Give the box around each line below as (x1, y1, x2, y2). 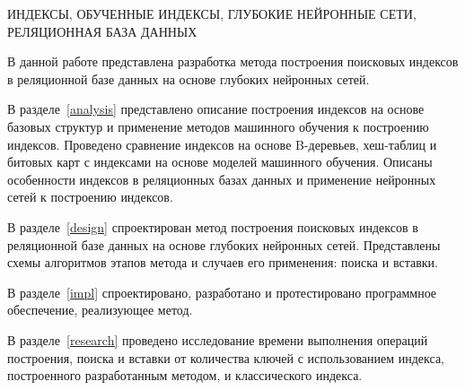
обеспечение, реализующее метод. (7, 300, 193, 319)
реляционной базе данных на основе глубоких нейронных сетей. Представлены (7, 235, 441, 254)
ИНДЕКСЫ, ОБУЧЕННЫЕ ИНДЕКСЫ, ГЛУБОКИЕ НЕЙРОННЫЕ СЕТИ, (7, 4, 417, 22)
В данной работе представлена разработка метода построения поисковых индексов (7, 52, 459, 71)
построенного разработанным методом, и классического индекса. (7, 366, 363, 385)
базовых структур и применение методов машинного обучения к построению (7, 117, 429, 135)
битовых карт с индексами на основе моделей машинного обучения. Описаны (7, 152, 433, 171)
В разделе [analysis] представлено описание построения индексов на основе (7, 100, 425, 118)
